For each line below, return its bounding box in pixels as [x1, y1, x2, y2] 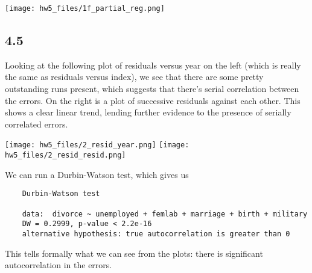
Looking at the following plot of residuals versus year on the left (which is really [5, 58, 301, 71]
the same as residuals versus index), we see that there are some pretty [5, 70, 264, 83]
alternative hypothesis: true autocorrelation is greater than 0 [22, 229, 290, 238]
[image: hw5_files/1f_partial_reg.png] [5, 4, 165, 13]
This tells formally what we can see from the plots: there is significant [5, 247, 263, 259]
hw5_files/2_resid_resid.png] [5, 151, 126, 160]
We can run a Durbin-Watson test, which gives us [5, 168, 189, 180]
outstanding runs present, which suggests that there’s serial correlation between [5, 82, 299, 95]
